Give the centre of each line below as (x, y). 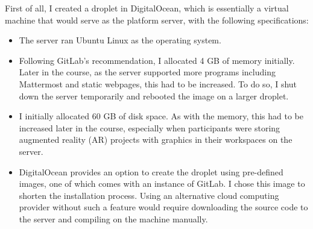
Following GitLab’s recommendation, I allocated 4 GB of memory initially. (157, 60)
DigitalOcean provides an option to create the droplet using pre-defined (151, 171)
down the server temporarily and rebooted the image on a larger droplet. (154, 96)
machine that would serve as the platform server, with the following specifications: (157, 20)
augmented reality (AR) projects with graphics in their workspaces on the (156, 140)
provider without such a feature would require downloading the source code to (163, 207)
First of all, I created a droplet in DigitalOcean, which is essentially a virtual (147, 8)
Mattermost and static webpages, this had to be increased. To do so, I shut (158, 83)
